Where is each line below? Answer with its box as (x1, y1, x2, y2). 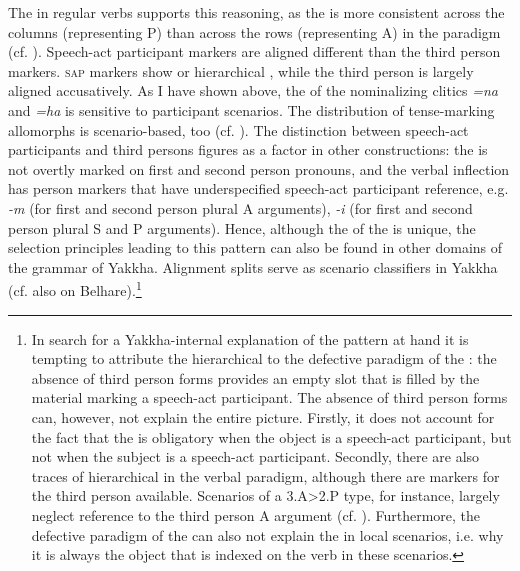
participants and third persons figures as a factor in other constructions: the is (8, 139, 488, 160)
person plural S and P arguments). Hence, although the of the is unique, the (8, 217, 476, 238)
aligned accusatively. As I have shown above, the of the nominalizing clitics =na (8, 80, 498, 101)
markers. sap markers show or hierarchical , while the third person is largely (8, 60, 474, 81)
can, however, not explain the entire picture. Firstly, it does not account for (31, 406, 495, 427)
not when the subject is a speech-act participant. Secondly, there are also (31, 446, 480, 467)
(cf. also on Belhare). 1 (8, 277, 142, 300)
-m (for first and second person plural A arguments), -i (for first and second (8, 197, 473, 218)
